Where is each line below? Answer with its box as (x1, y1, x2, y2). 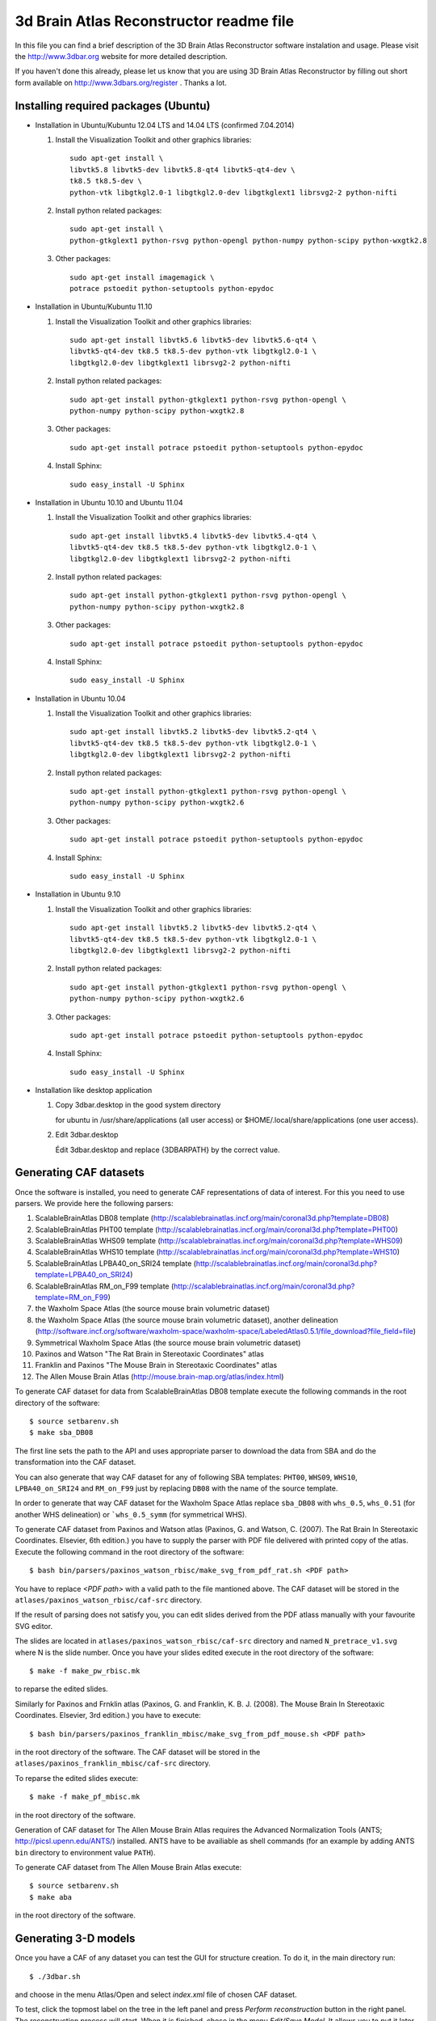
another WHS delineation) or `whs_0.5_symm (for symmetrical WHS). (15, 1509, 248, 1519)
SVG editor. (15, 1621, 52, 1631)
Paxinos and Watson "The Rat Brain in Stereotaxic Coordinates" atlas (35, 1349, 264, 1358)
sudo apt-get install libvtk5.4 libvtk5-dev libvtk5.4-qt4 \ (69, 531, 317, 541)
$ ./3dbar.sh (29, 1972, 81, 1981)
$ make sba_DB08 (29, 1428, 94, 1437)
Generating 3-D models (15, 1932, 136, 1946)
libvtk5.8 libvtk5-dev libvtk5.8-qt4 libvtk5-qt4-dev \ (69, 165, 296, 174)
